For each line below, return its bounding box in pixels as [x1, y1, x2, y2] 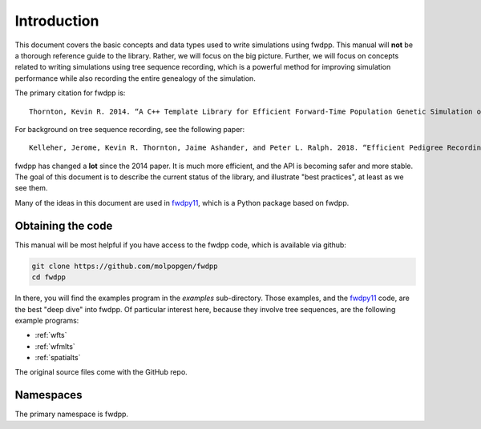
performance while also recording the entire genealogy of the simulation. [14, 73, 256, 83]
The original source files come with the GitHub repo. [14, 367, 188, 377]
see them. [14, 183, 48, 193]
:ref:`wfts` [34, 331, 67, 340]
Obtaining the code [14, 219, 113, 232]
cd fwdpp [31, 273, 67, 282]
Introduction [14, 12, 99, 30]
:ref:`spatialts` [34, 353, 81, 363]
